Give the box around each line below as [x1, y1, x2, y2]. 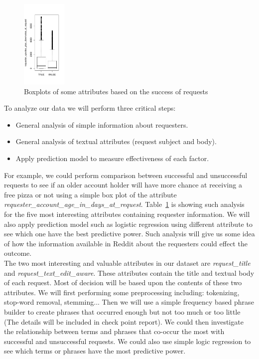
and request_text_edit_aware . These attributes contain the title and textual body [4, 267, 255, 278]
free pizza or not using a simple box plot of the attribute [4, 189, 177, 199]
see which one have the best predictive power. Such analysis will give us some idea [4, 228, 255, 239]
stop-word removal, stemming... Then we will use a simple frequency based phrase [4, 297, 254, 307]
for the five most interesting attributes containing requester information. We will [4, 209, 250, 219]
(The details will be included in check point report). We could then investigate [4, 316, 244, 327]
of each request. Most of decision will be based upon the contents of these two [4, 277, 242, 288]
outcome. [4, 248, 32, 258]
